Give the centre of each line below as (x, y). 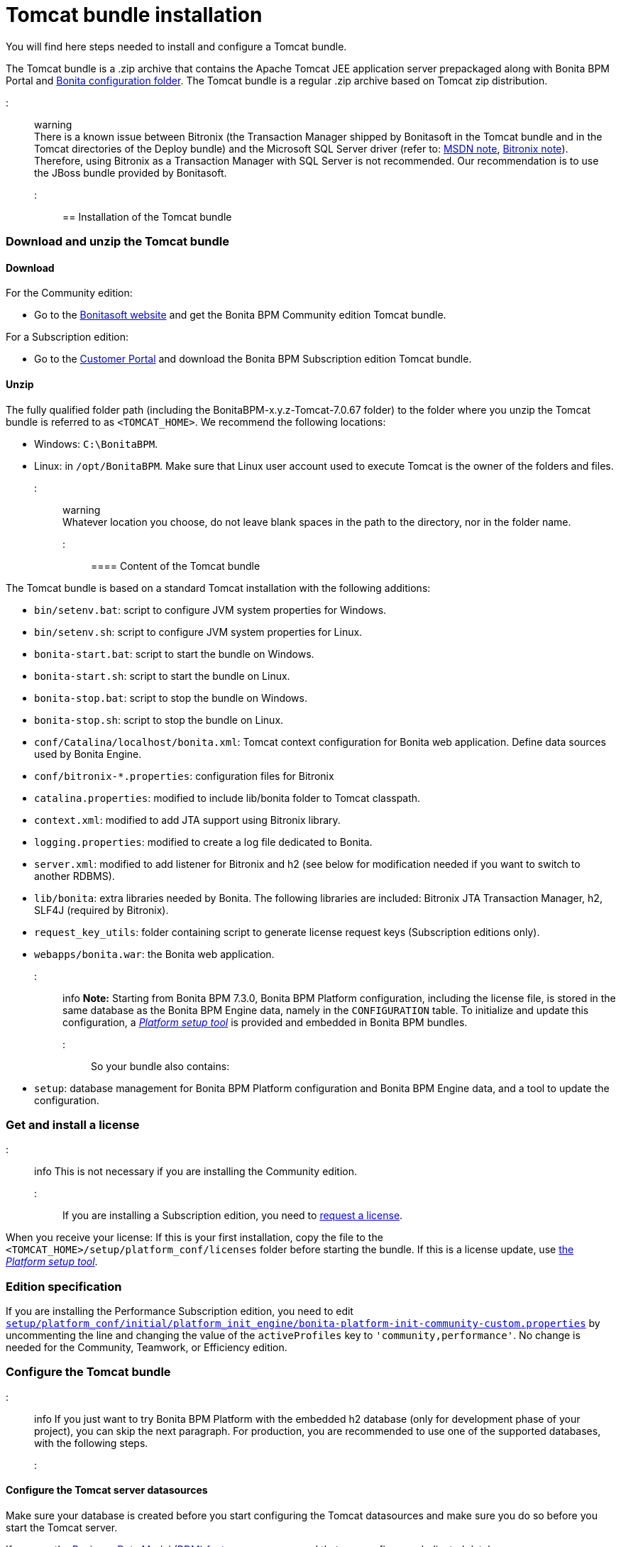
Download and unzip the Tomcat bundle (118, 242)
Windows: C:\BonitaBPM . (96, 444)
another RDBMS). (75, 876)
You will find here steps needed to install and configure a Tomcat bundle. (176, 46)
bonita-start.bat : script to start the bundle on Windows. (174, 654)
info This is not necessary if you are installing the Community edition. (196, 1172)
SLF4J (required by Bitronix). (101, 910)
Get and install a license (73, 1124)
